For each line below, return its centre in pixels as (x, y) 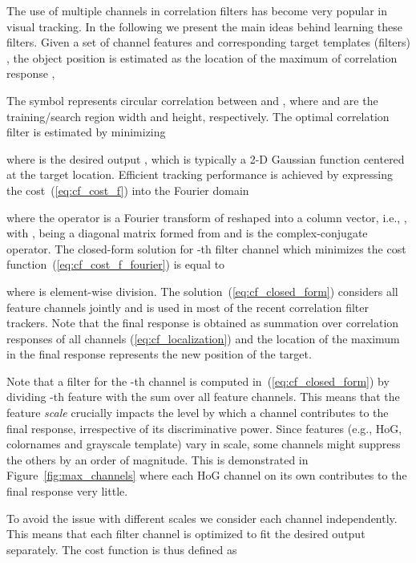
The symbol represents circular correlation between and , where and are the (192, 100)
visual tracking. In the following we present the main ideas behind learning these (204, 26)
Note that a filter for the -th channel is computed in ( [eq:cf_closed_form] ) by (198, 381)
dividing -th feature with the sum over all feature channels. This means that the (203, 397)
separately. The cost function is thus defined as (122, 549)
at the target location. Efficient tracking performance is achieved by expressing (200, 174)
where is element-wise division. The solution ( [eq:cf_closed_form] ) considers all (202, 291)
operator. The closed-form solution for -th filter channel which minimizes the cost (206, 248)
